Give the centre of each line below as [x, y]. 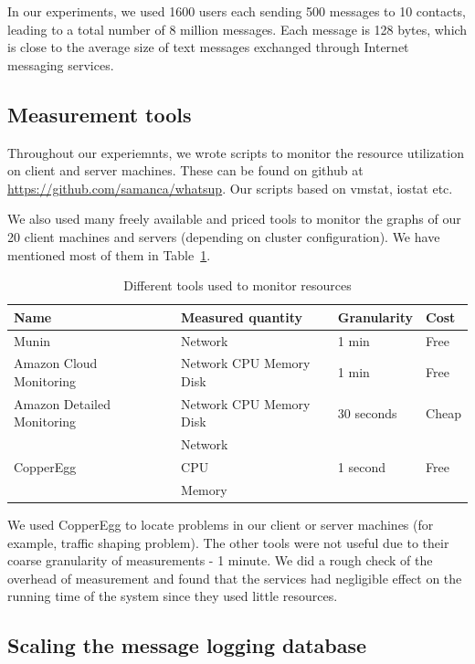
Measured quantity [242, 316]
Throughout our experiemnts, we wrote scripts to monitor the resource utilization [236, 152]
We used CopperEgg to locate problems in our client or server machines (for [221, 525]
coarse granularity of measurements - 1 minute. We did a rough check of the [220, 560]
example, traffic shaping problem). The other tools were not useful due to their [228, 542]
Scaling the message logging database [187, 645]
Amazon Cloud [56, 363]
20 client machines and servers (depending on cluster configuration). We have [224, 236]
